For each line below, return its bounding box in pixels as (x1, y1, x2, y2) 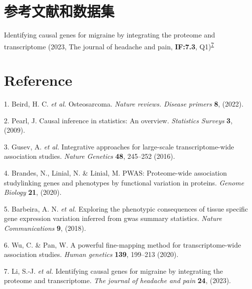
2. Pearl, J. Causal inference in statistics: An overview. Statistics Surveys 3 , (4, 115, 233, 125)
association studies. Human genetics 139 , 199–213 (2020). (4, 249, 179, 259)
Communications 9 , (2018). (4, 223, 86, 233)
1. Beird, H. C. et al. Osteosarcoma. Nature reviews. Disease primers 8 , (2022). (4, 99, 244, 109)
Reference (4, 70, 72, 90)
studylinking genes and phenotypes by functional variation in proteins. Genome (4, 177, 244, 187)
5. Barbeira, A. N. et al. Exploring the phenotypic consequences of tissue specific (4, 203, 248, 214)
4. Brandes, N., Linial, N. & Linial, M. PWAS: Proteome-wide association (4, 168, 227, 178)
